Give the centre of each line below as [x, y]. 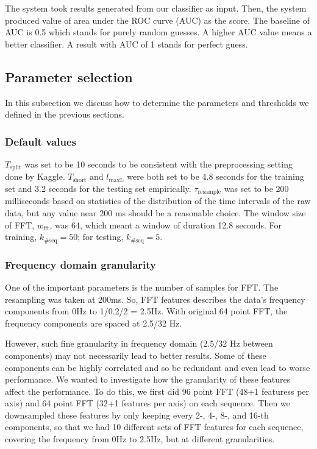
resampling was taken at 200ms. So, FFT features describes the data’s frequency [155, 299]
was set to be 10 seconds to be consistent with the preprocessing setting [158, 164]
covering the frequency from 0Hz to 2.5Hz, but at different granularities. [140, 439]
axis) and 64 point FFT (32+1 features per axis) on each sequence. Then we [148, 403]
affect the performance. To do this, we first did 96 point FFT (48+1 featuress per [157, 391]
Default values [41, 141]
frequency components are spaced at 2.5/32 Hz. [94, 323]
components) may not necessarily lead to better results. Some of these [136, 355]
